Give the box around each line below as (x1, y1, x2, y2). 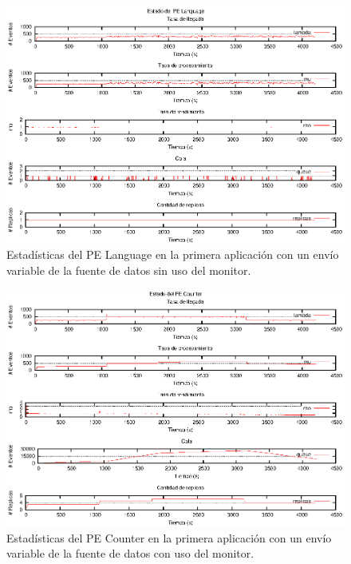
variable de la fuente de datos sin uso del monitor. (6, 261, 251, 278)
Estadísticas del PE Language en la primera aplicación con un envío (6, 246, 339, 263)
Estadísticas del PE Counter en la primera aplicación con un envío (6, 529, 332, 546)
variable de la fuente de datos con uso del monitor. (6, 545, 254, 562)
